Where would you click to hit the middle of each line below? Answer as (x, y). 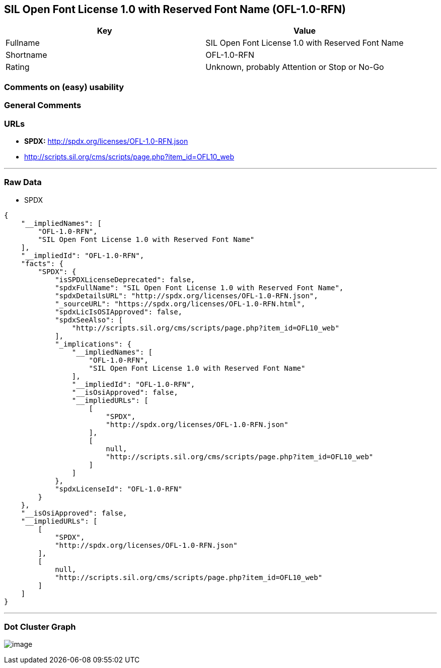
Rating (18, 67)
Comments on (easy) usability (64, 87)
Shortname (26, 55)
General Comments (43, 105)
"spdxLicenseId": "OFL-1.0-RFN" (119, 489)
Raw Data (23, 182)
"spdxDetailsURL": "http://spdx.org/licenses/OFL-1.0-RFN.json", (187, 296)
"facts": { (42, 263)
